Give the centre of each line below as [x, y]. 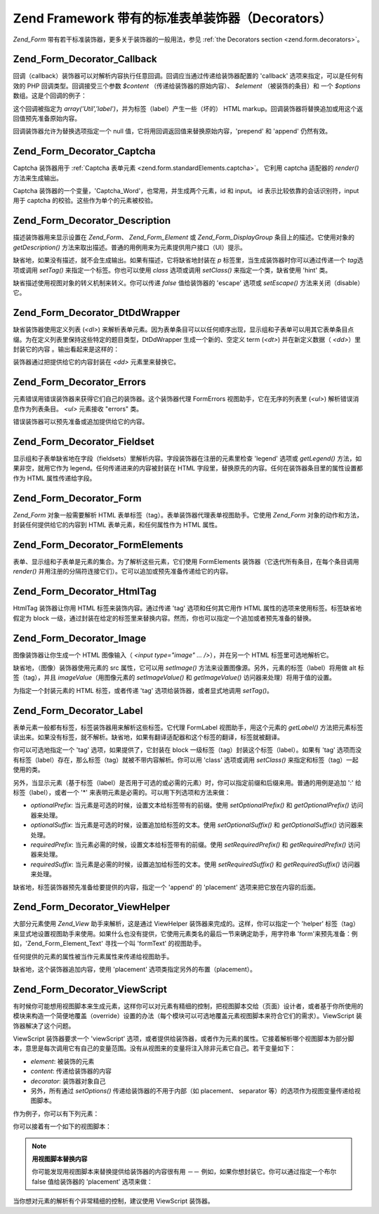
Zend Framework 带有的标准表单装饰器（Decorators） [172, 18]
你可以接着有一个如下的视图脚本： [62, 1126]
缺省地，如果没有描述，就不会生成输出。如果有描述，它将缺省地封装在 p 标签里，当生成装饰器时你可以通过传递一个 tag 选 [188, 260]
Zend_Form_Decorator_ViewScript [90, 989]
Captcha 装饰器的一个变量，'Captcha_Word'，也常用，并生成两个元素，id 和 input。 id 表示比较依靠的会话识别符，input [186, 191]
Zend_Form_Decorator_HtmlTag [85, 592]
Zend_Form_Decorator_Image [80, 638]
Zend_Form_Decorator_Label [78, 710]
